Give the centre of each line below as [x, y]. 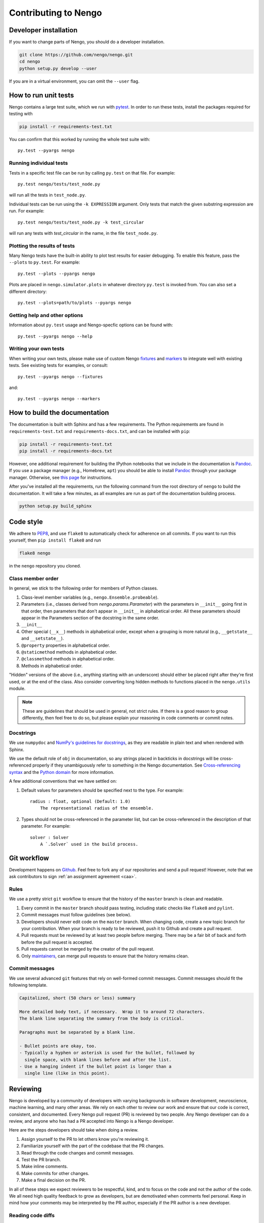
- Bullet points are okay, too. [58, 1046]
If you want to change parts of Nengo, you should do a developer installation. [87, 42]
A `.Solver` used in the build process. [89, 844]
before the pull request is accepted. [57, 942]
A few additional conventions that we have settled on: [63, 781]
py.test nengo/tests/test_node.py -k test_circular [81, 222]
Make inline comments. [45, 1166]
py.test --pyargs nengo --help [55, 336]
